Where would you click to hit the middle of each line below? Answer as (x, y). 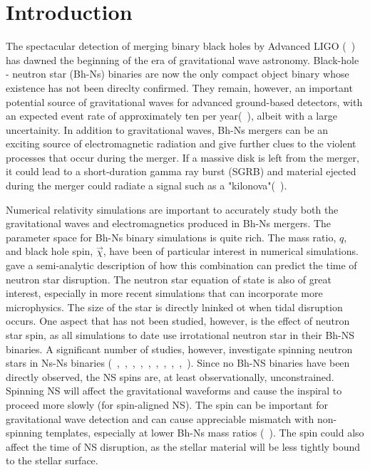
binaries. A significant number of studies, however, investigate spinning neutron (179, 349)
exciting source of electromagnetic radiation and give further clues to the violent (181, 143)
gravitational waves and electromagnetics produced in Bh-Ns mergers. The (169, 223)
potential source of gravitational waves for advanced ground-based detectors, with (184, 101)
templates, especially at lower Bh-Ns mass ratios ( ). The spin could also (205, 433)
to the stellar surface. (52, 460)
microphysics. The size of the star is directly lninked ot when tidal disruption (174, 307)
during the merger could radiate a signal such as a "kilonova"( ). (147, 186)
